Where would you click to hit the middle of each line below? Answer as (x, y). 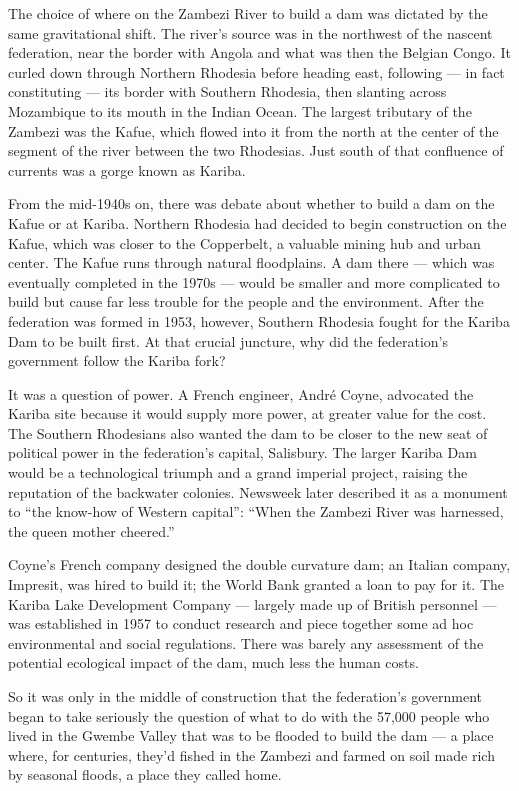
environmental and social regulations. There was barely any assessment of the (246, 642)
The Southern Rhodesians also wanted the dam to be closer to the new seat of (248, 432)
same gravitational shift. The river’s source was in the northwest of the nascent (250, 32)
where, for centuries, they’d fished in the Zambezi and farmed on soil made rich (251, 754)
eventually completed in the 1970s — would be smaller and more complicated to (254, 281)
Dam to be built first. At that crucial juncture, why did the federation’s (228, 340)
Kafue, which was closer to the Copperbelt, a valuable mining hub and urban (244, 242)
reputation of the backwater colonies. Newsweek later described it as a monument (258, 491)
